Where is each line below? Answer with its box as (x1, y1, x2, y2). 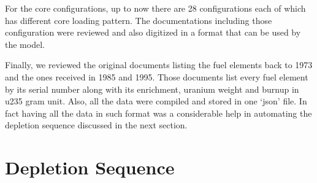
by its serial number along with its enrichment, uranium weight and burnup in (5, 82, 299, 95)
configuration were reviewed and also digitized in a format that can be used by (5, 26, 301, 39)
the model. (5, 37, 45, 50)
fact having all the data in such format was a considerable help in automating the (5, 106, 312, 119)
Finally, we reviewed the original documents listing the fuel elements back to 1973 (5, 58, 313, 71)
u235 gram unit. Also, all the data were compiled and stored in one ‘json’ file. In (5, 95, 307, 107)
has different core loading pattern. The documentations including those (5, 14, 272, 26)
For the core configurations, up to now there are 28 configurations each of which (5, 2, 306, 14)
